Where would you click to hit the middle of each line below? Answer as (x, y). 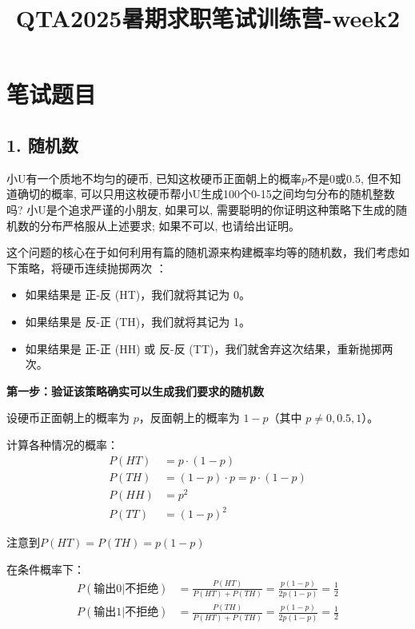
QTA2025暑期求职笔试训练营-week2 (208, 18)
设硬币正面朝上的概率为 (68, 418)
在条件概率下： (46, 569)
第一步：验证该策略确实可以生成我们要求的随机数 (135, 390)
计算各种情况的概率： (62, 444)
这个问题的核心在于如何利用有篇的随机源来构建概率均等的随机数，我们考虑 (202, 252)
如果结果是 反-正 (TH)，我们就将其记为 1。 (138, 321)
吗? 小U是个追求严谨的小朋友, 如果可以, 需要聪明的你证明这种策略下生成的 (201, 209)
